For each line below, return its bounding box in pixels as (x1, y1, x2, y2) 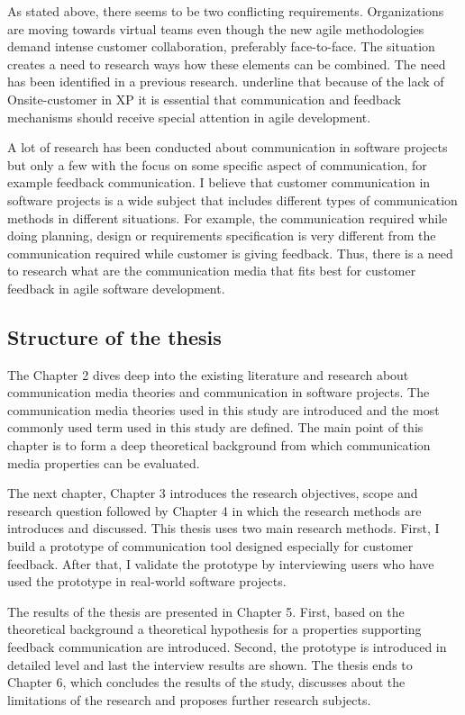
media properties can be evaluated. (7, 453, 200, 472)
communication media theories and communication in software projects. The (7, 383, 430, 402)
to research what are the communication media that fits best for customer (7, 261, 416, 280)
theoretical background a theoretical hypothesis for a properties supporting (7, 620, 422, 638)
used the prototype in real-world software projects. (7, 572, 287, 591)
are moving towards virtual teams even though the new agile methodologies (7, 19, 424, 38)
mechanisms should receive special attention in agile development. (7, 107, 371, 126)
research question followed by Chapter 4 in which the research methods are (7, 501, 422, 520)
